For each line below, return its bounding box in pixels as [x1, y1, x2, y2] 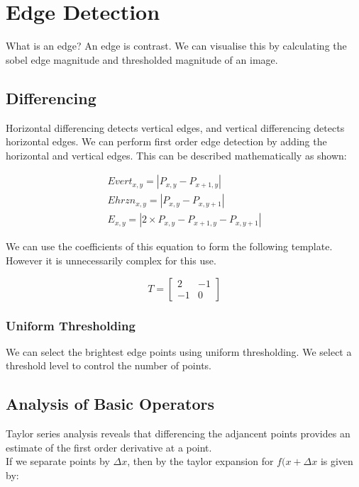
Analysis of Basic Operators [6, 393, 215, 415]
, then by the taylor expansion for [127, 454, 274, 469]
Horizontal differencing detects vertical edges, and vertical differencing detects [6, 120, 345, 135]
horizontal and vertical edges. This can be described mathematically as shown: [6, 147, 347, 162]
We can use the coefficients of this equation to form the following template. [6, 239, 333, 254]
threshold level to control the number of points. [6, 358, 212, 373]
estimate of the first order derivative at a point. [6, 440, 212, 454]
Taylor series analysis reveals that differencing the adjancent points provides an [6, 426, 350, 441]
